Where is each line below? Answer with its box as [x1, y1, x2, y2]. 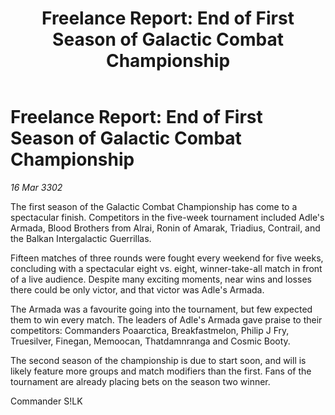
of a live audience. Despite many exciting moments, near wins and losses [10, 273, 312, 285]
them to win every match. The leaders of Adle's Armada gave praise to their [10, 313, 323, 326]
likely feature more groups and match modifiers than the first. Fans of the [10, 365, 312, 377]
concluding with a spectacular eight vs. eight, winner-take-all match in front [10, 262, 323, 274]
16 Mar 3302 [10, 181, 63, 193]
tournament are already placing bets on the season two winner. [10, 375, 271, 387]
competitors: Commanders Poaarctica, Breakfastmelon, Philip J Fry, [10, 324, 290, 336]
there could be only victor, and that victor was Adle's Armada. [10, 283, 265, 296]
